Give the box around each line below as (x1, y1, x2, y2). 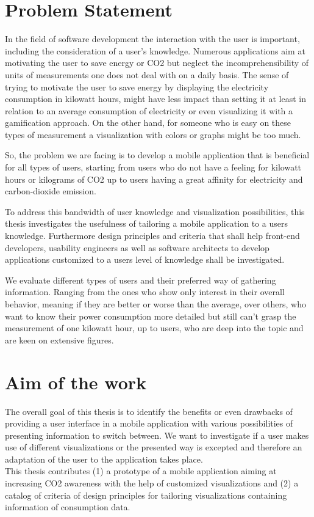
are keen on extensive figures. (5, 333, 114, 346)
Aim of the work (5, 369, 147, 394)
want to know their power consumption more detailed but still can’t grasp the (5, 309, 296, 322)
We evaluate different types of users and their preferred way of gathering (5, 273, 276, 286)
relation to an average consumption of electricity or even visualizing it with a (5, 104, 293, 117)
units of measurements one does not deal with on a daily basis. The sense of (5, 68, 289, 81)
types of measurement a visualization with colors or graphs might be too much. (5, 128, 301, 141)
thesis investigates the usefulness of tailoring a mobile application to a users (5, 217, 288, 230)
